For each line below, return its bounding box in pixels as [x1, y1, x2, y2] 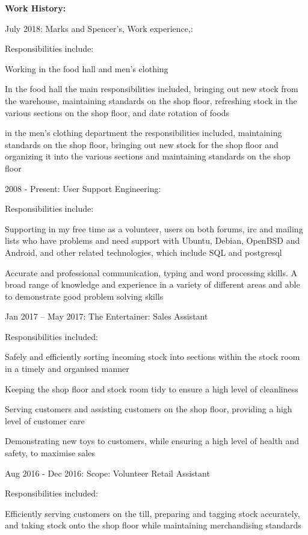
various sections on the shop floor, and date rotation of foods [5, 106, 230, 119]
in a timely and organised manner [5, 362, 129, 375]
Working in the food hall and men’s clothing [5, 62, 168, 75]
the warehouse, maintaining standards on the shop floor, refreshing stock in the [5, 94, 297, 107]
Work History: [5, 2, 66, 14]
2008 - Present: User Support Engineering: [5, 182, 161, 194]
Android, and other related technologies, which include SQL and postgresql [5, 246, 282, 258]
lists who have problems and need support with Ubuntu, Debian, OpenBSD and [5, 234, 300, 247]
